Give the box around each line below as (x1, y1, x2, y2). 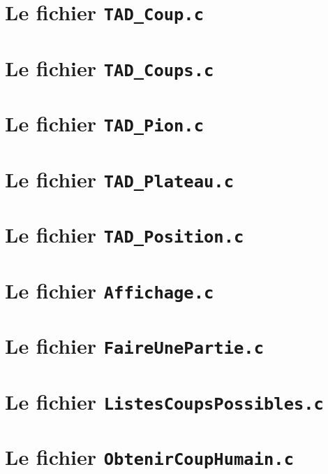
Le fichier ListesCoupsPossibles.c (5, 387, 324, 415)
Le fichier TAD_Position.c (5, 220, 244, 249)
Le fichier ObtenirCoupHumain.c (5, 443, 294, 471)
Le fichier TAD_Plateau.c (5, 164, 234, 193)
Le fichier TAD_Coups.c (5, 53, 214, 82)
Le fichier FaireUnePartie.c (5, 331, 264, 360)
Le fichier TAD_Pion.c (5, 109, 204, 138)
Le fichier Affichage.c (5, 275, 214, 304)
